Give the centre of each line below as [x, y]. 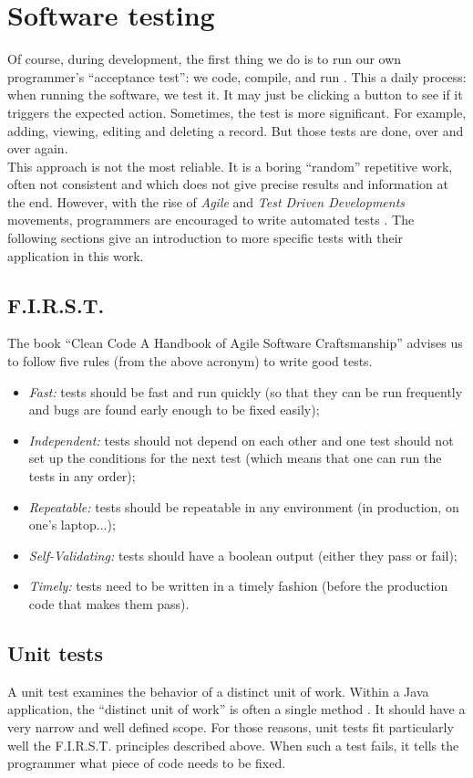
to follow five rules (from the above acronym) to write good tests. [190, 361]
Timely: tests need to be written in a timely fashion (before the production [238, 586]
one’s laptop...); [72, 525]
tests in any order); [82, 476]
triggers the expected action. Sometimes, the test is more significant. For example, [237, 112]
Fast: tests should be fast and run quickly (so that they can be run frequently [246, 391]
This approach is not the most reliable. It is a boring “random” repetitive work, [230, 166]
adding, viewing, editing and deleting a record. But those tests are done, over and [236, 130]
